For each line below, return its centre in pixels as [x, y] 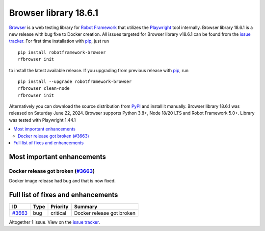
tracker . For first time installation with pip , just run [59, 41]
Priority [60, 207]
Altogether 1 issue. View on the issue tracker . [54, 222]
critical [58, 213]
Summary [86, 207]
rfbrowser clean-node [44, 89]
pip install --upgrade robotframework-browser [75, 81]
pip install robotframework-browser [62, 52]
